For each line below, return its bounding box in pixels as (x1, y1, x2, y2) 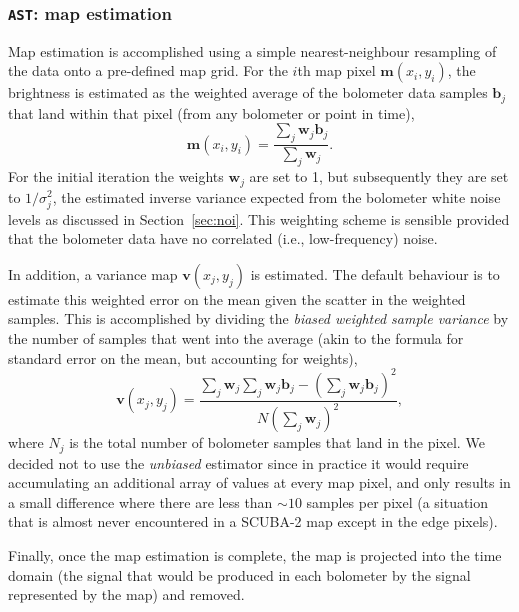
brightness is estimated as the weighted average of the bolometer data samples (8, 82, 488, 103)
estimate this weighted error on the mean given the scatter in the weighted (8, 288, 466, 309)
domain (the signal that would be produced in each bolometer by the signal (8, 564, 471, 585)
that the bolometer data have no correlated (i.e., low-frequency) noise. (8, 228, 438, 249)
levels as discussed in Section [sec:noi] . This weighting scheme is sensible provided (8, 208, 510, 229)
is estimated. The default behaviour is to (250, 263, 500, 284)
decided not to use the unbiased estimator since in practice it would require (8, 452, 469, 473)
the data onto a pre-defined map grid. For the (8, 60, 288, 81)
